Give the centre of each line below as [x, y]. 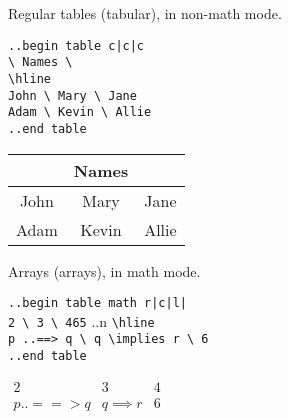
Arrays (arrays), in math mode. [104, 270]
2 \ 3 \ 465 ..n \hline [81, 320]
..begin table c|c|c [76, 45]
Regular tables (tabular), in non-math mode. [145, 13]
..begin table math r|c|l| [97, 303]
